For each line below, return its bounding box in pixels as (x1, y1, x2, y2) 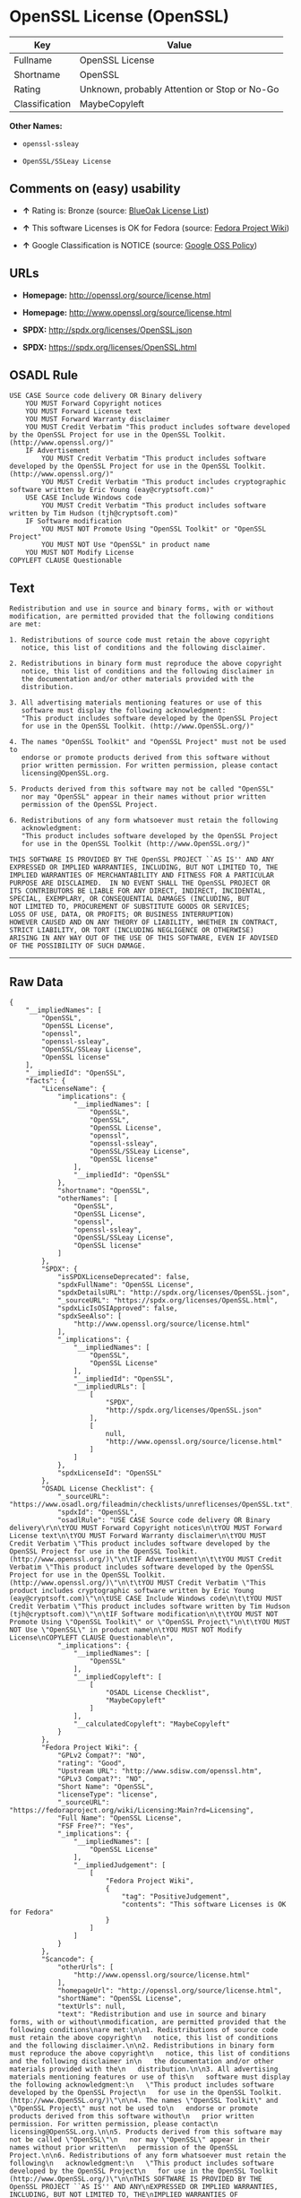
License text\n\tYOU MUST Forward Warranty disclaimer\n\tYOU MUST (9, 1531, 267, 1540)
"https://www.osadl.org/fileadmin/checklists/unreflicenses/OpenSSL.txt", (9, 1500, 295, 1509)
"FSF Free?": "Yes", (56, 1822, 134, 1830)
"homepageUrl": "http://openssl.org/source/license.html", (56, 1986, 282, 1995)
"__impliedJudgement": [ (73, 1861, 167, 1870)
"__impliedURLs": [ (73, 1382, 146, 1391)
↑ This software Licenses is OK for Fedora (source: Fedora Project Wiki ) (21, 222, 289, 233)
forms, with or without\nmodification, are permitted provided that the (9, 2018, 287, 2027)
